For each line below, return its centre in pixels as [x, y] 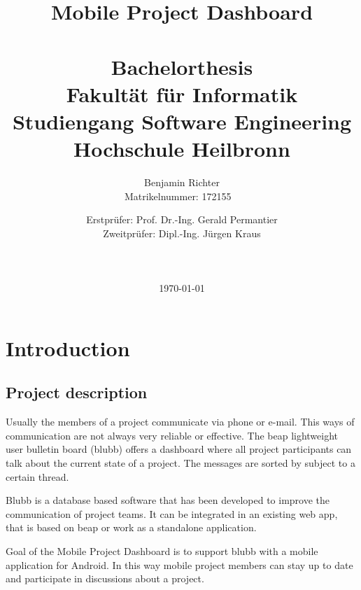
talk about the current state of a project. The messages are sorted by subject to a [180, 462]
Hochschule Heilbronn [182, 149]
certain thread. [37, 476]
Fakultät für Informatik [182, 93]
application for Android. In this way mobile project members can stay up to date [179, 564]
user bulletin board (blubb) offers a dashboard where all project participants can [179, 449]
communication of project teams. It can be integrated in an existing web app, [172, 513]
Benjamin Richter [182, 182]
